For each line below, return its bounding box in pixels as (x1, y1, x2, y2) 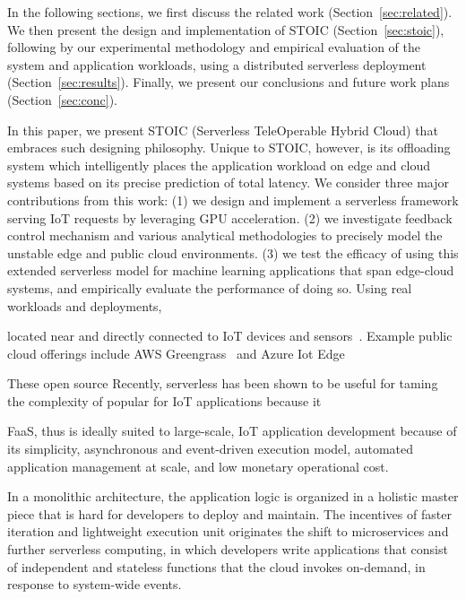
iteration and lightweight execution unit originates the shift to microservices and (7, 522, 449, 541)
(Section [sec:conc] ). (7, 90, 117, 109)
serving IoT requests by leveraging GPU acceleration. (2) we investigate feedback (7, 208, 453, 227)
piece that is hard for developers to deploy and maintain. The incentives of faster (7, 504, 452, 523)
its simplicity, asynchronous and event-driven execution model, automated (7, 439, 414, 458)
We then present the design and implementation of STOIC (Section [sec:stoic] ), (7, 20, 444, 39)
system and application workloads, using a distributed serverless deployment (7, 55, 427, 74)
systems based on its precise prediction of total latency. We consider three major (7, 173, 450, 192)
